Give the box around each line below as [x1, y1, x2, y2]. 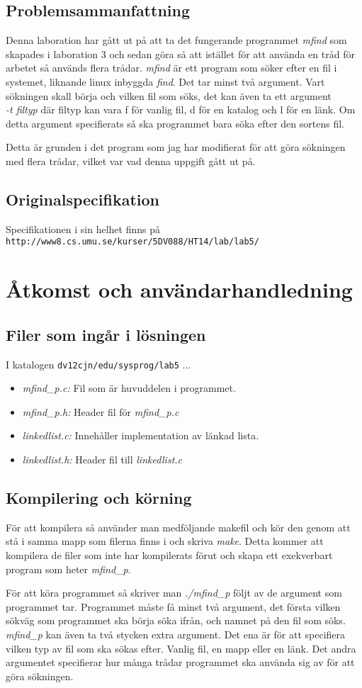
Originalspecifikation [6, 188, 160, 210]
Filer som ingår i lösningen [6, 323, 206, 345]
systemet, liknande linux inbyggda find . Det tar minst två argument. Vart [6, 74, 325, 89]
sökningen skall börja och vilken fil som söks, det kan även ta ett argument [6, 88, 332, 103]
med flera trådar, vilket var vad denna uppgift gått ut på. [6, 153, 256, 168]
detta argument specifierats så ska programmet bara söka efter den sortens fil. [6, 115, 344, 130]
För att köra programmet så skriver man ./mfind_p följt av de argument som [6, 585, 342, 600]
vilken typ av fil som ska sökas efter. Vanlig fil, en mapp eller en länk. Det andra [6, 641, 356, 655]
